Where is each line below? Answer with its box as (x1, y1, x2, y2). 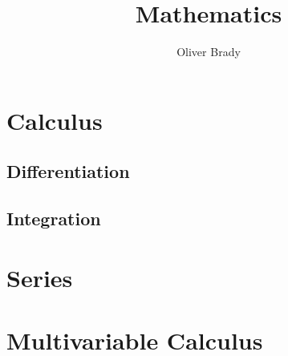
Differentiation (6, 159, 130, 184)
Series (6, 261, 73, 293)
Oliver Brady (176, 43, 241, 60)
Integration (6, 206, 101, 231)
